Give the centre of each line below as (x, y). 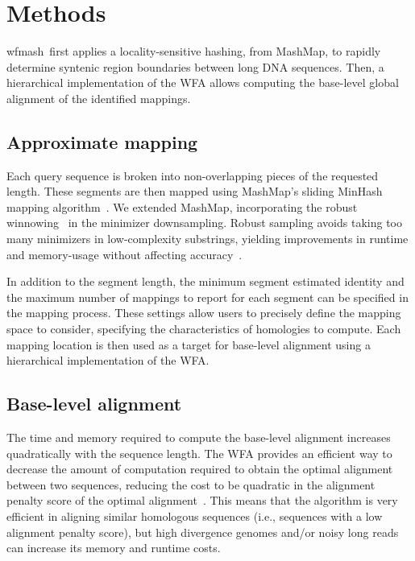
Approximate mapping (102, 141)
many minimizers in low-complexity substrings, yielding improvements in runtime (207, 239)
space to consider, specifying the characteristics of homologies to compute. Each (204, 329)
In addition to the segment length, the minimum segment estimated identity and (205, 281)
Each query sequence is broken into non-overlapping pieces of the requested (193, 175)
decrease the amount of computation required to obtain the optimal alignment (200, 469)
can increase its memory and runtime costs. (114, 548)
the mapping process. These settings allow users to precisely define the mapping (204, 313)
